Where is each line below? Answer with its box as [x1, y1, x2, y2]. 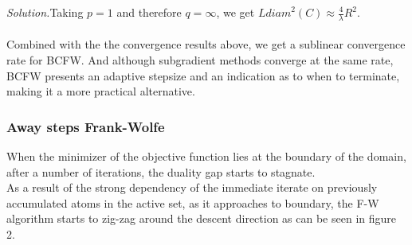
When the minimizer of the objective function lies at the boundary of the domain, [6, 148, 406, 165]
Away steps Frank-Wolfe [6, 116, 165, 136]
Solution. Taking [6, 4, 84, 20]
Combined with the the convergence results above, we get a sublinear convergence [6, 36, 406, 52]
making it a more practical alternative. [6, 83, 195, 99]
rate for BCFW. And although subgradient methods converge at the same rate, [6, 52, 394, 68]
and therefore [116, 4, 182, 20]
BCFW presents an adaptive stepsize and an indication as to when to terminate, [6, 67, 400, 84]
